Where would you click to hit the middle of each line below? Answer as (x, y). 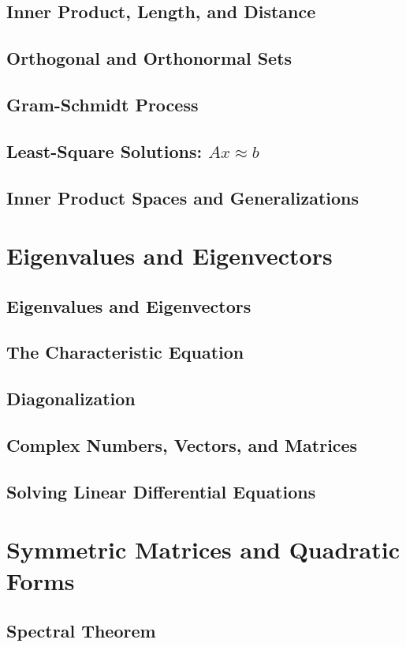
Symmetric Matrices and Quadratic (203, 549)
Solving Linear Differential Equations (161, 491)
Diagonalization (71, 399)
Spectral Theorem (81, 631)
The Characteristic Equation (125, 352)
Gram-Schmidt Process (102, 104)
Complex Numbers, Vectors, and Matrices (182, 445)
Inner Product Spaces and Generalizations (183, 197)
